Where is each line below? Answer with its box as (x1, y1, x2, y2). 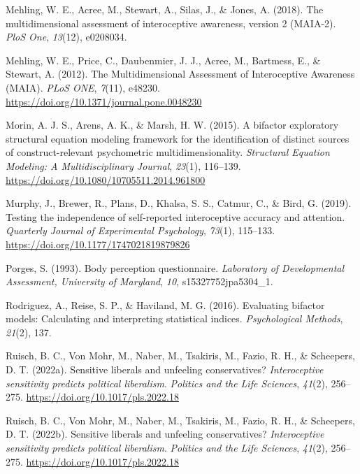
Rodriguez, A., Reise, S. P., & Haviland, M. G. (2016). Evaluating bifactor (6, 297, 325, 312)
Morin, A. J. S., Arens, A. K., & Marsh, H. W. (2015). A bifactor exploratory (6, 117, 339, 132)
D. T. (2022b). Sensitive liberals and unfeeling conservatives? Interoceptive (6, 426, 324, 441)
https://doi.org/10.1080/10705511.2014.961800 (6, 172, 206, 187)
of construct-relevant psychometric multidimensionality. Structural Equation (6, 145, 330, 159)
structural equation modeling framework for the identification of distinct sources (6, 131, 350, 145)
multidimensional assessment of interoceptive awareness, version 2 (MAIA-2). (6, 15, 336, 30)
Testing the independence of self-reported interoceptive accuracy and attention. (6, 209, 345, 224)
